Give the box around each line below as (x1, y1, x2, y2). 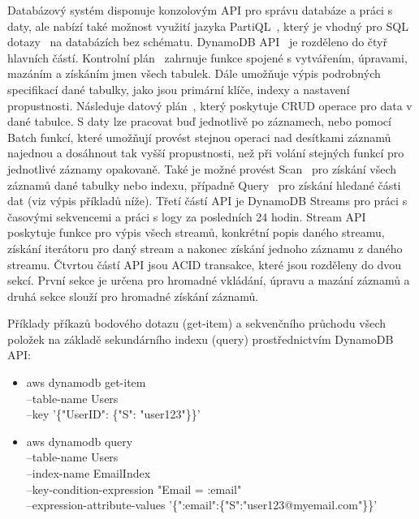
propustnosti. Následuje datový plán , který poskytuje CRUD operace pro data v (7, 97, 413, 114)
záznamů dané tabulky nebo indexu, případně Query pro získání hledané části (7, 176, 401, 193)
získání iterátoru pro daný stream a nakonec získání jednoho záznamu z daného (7, 239, 403, 256)
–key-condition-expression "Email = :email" (26, 480, 242, 497)
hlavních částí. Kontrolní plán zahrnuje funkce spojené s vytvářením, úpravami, (7, 49, 408, 66)
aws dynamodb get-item (26, 374, 146, 391)
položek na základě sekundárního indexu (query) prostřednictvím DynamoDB (7, 330, 394, 347)
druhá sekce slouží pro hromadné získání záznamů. (7, 287, 259, 304)
